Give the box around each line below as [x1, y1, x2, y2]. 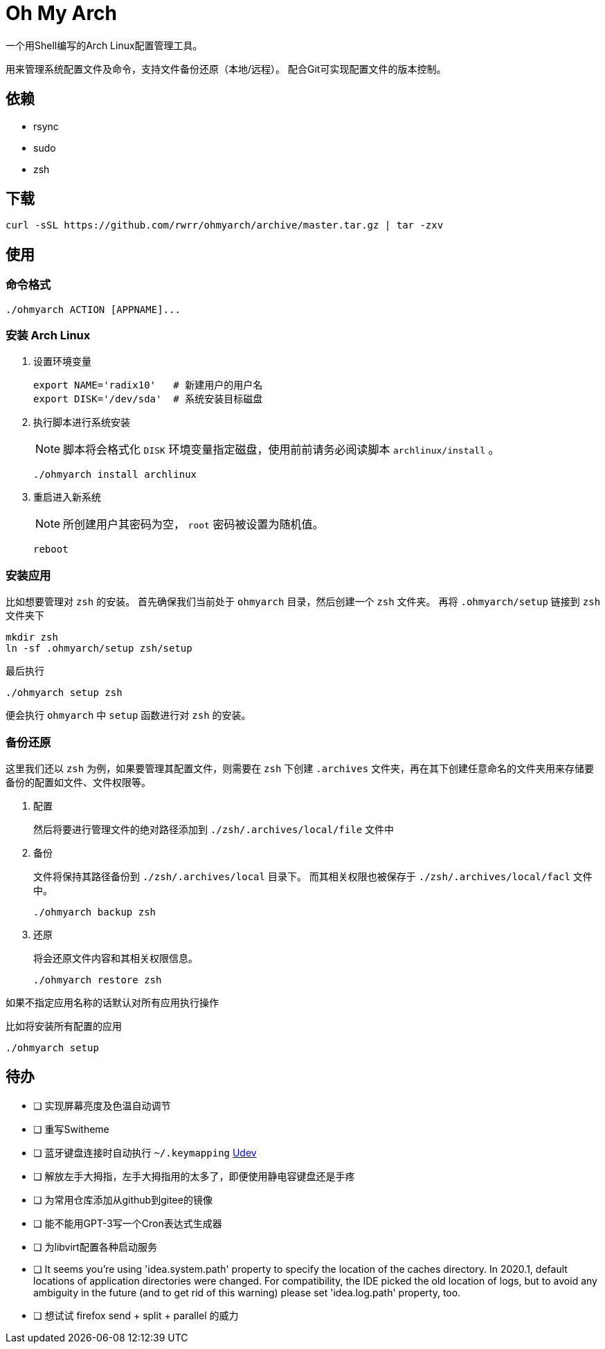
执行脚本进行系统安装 [33, 416, 130, 429]
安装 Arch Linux [6, 328, 91, 343]
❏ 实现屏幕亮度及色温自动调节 [33, 1099, 171, 1111]
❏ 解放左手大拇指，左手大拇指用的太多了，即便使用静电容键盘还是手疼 [33, 1170, 355, 1182]
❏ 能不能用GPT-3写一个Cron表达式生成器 [33, 1217, 222, 1229]
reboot [33, 544, 69, 555]
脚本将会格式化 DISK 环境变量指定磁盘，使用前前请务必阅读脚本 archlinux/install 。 [63, 443, 500, 457]
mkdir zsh [6, 632, 58, 643]
